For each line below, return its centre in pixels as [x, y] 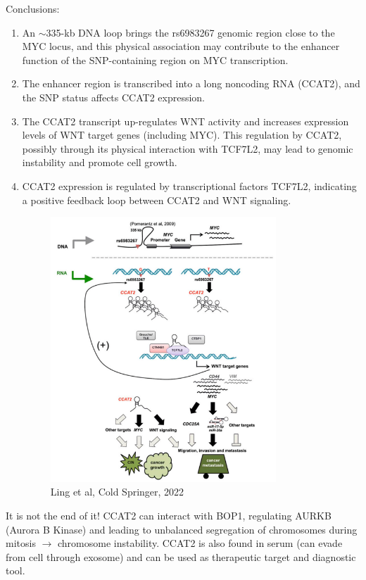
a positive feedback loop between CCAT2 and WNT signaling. [157, 200]
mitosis [21, 543]
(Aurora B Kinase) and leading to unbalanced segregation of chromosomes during [182, 529]
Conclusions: [33, 8]
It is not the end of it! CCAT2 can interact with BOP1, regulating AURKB [169, 515]
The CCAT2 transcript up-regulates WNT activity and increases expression [185, 121]
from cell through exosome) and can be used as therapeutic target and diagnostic [181, 556]
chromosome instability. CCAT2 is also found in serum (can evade [200, 543]
